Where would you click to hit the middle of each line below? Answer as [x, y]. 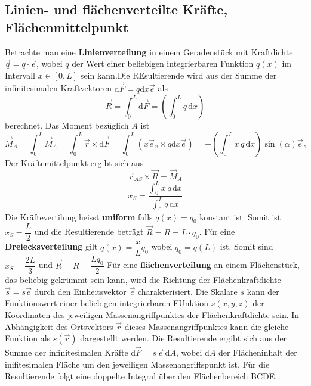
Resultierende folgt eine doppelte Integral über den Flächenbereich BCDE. [141, 376]
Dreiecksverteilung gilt [51, 246]
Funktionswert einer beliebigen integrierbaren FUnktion [107, 303]
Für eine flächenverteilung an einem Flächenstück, [203, 265]
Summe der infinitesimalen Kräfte [67, 352]
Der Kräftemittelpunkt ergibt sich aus [74, 162]
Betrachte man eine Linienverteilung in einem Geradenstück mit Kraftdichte [149, 52]
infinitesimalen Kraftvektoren [58, 88]
